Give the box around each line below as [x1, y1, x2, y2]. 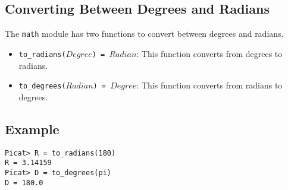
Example [5, 119, 60, 138]
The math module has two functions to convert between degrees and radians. [5, 27, 284, 40]
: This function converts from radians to [136, 79, 283, 91]
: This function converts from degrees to [136, 47, 283, 59]
